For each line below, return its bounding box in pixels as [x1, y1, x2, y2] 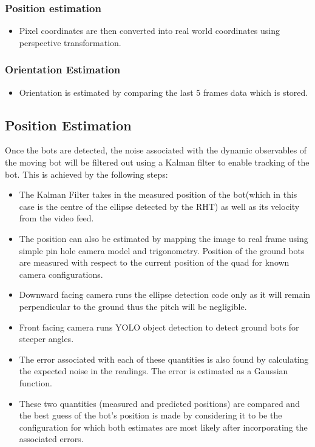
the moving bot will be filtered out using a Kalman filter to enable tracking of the [5, 156, 310, 169]
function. [19, 376, 52, 389]
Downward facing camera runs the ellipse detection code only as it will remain [19, 288, 311, 301]
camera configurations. [19, 267, 103, 280]
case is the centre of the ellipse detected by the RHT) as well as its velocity [19, 200, 300, 212]
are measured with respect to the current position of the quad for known [19, 256, 290, 269]
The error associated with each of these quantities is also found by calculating [19, 352, 309, 365]
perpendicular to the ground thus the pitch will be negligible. [19, 300, 247, 312]
